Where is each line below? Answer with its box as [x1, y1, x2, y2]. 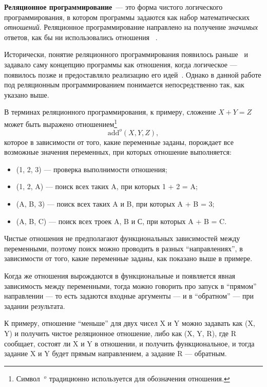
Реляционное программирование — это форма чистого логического [4, 2, 223, 12]
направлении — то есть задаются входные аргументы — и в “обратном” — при [4, 290, 254, 301]
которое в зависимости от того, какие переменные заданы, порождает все [4, 136, 234, 147]
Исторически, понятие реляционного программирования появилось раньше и [4, 49, 248, 60]
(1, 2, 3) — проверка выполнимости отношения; [16, 163, 167, 174]
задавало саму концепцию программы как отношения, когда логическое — [4, 59, 237, 69]
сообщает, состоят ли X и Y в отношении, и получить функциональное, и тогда [4, 338, 255, 348]
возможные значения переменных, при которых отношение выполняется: [4, 146, 232, 157]
